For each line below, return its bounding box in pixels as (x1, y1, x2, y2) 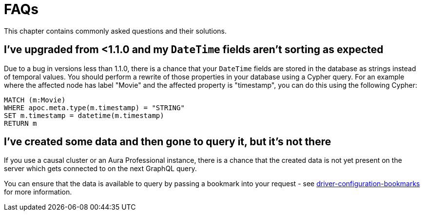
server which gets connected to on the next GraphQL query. (4, 164, 197, 173)
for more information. (4, 188, 72, 196)
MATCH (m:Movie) (4, 96, 66, 104)
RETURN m (4, 119, 37, 127)
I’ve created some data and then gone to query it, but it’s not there (4, 136, 331, 148)
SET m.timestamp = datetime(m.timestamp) (4, 111, 164, 119)
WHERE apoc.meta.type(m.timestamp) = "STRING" (4, 103, 185, 112)
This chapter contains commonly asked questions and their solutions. (4, 26, 227, 35)
